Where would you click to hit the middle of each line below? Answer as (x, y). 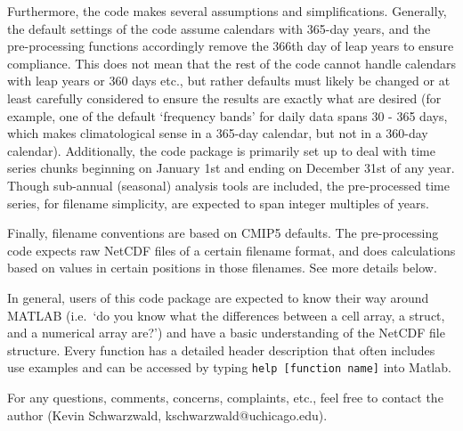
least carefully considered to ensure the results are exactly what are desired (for (224, 98)
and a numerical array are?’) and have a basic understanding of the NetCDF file (226, 333)
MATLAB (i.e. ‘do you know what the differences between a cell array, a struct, (226, 315)
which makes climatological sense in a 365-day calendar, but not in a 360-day (218, 133)
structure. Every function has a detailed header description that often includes (221, 350)
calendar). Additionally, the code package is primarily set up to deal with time (221, 150)
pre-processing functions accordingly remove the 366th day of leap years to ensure (231, 46)
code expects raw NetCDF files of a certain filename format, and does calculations (231, 250)
